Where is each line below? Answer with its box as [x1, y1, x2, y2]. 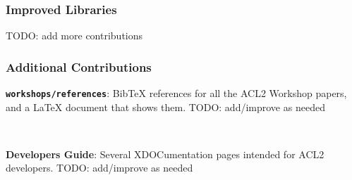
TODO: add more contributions [6, 28, 143, 43]
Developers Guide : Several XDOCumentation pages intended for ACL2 [6, 146, 324, 161]
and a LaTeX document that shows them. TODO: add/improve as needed [6, 99, 325, 114]
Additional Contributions [6, 58, 152, 75]
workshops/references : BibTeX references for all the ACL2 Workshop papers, [6, 86, 347, 101]
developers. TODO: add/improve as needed [6, 160, 193, 175]
